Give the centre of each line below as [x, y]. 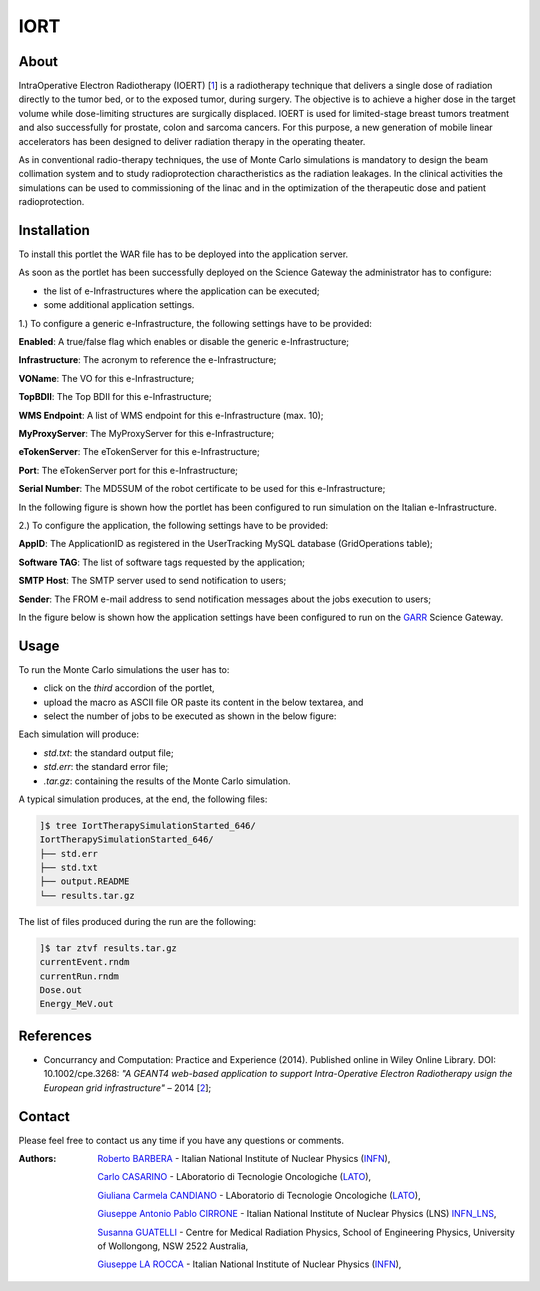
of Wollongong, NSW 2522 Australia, [173, 1246]
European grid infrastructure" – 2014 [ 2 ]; [127, 1087]
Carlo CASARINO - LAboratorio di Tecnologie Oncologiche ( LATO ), [234, 1177]
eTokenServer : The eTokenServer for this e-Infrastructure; [139, 452]
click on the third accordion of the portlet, [129, 688]
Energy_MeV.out [76, 1004]
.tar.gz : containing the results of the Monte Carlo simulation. [167, 781]
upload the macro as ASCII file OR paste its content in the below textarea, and [203, 702]
